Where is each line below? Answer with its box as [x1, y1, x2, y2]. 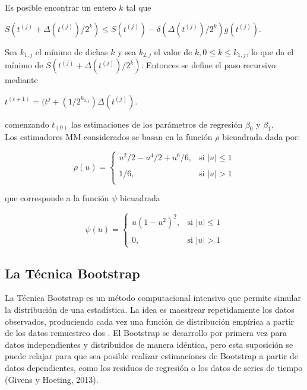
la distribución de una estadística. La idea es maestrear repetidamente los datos [5, 303, 295, 315]
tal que [126, 1, 151, 13]
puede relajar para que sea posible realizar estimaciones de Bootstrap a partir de [5, 350, 298, 362]
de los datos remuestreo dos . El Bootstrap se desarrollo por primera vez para [5, 326, 287, 339]
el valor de [154, 45, 192, 58]
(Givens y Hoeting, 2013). [5, 373, 99, 385]
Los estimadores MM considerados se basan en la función [5, 131, 213, 143]
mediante [5, 74, 38, 86]
